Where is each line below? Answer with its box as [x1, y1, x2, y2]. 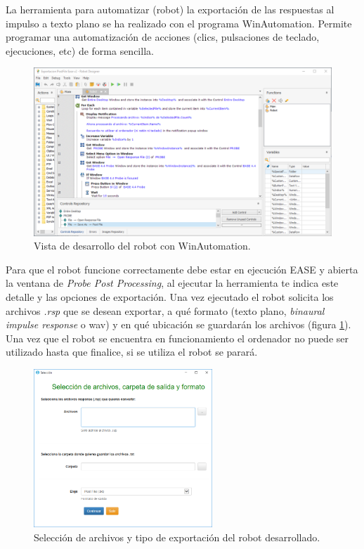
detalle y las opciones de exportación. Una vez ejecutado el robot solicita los [6, 290, 334, 304]
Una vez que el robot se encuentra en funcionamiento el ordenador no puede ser [6, 330, 349, 345]
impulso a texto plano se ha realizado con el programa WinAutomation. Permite [6, 15, 352, 30]
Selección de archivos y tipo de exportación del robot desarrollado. [34, 530, 320, 545]
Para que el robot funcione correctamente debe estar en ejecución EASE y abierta [6, 261, 358, 276]
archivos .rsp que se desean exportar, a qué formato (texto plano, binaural [6, 303, 325, 318]
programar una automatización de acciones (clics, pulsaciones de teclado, [6, 30, 320, 44]
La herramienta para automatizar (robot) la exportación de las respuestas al [6, 2, 334, 16]
